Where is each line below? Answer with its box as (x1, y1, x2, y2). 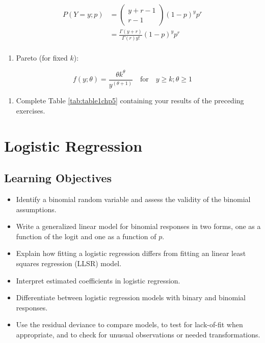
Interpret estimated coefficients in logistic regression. (16, 275, 180, 285)
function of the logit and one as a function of (16, 231, 156, 241)
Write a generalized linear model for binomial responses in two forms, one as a (16, 221, 261, 232)
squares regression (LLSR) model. (16, 258, 122, 268)
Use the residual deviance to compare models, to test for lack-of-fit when (16, 319, 243, 330)
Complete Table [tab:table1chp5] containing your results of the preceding (16, 95, 244, 106)
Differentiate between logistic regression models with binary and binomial (16, 292, 246, 303)
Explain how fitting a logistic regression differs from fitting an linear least (16, 248, 246, 259)
